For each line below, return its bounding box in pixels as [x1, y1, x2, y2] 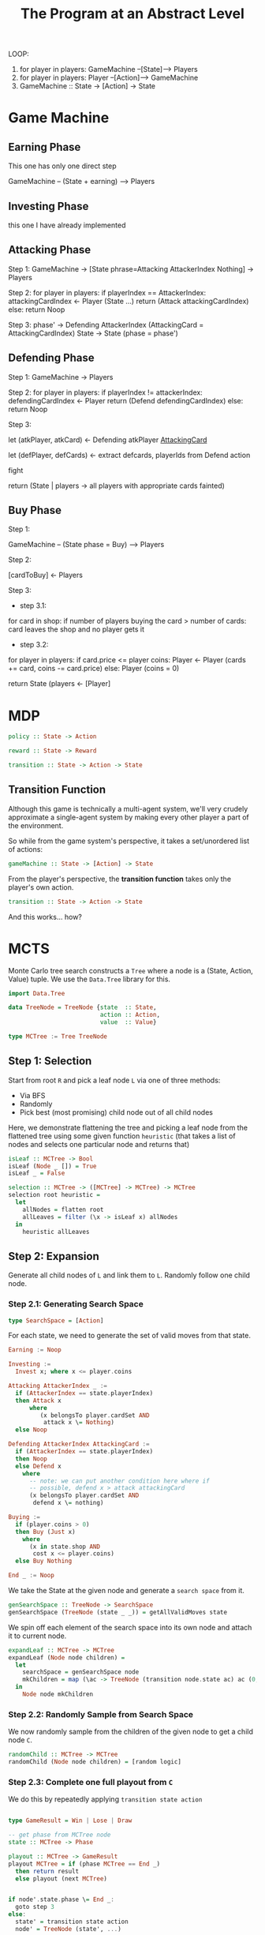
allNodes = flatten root [22, 1206, 104, 1213]
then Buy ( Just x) [15, 1528, 77, 1536]
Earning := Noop [8, 1346, 62, 1354]
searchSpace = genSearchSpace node [22, 1668, 140, 1676]
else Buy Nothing [15, 1557, 73, 1566]
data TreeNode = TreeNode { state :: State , [8, 1003, 157, 1011]
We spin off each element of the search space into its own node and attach [8, 1622, 252, 1632]
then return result [15, 1867, 80, 1875]
